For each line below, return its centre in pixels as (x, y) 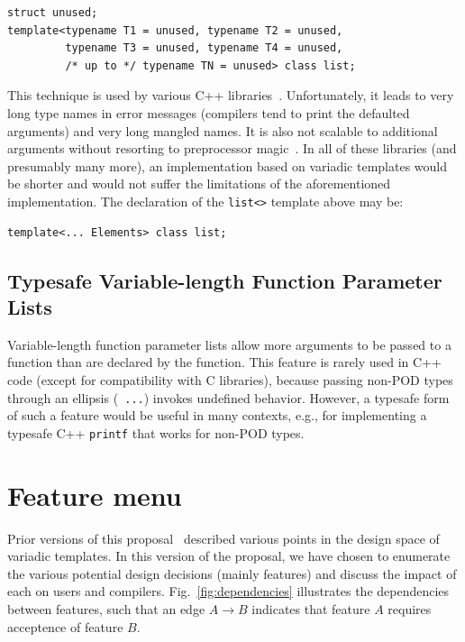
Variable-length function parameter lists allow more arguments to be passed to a (229, 344)
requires (410, 608)
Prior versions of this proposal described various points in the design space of (223, 538)
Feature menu (95, 495)
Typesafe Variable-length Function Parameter (225, 280)
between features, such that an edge (106, 608)
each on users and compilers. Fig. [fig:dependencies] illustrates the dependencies (228, 591)
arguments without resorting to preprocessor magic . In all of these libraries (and (232, 148)
